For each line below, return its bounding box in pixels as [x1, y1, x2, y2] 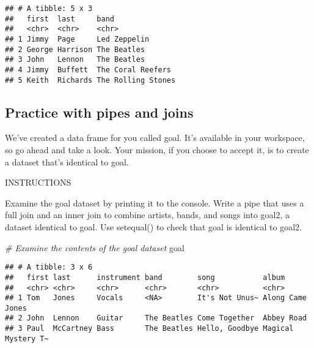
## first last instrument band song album [5, 273, 285, 282]
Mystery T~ [5, 334, 49, 343]
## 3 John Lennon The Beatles [5, 55, 145, 64]
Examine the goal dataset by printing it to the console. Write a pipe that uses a [5, 196, 304, 209]
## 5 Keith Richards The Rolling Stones [5, 75, 176, 85]
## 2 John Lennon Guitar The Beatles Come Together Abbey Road [5, 314, 307, 323]
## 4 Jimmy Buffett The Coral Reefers [5, 65, 172, 74]
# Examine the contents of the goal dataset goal [5, 241, 184, 254]
